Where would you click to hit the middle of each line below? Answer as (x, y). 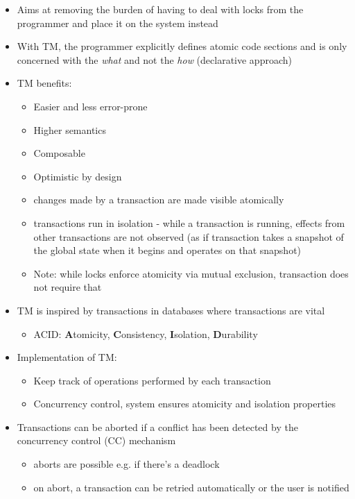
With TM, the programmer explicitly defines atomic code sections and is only (182, 46)
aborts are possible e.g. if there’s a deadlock (127, 464)
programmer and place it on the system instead (118, 23)
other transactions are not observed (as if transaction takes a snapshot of (189, 236)
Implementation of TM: (67, 357)
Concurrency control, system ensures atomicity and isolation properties (185, 404)
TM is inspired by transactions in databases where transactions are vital (171, 310)
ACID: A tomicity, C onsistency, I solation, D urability (146, 333)
